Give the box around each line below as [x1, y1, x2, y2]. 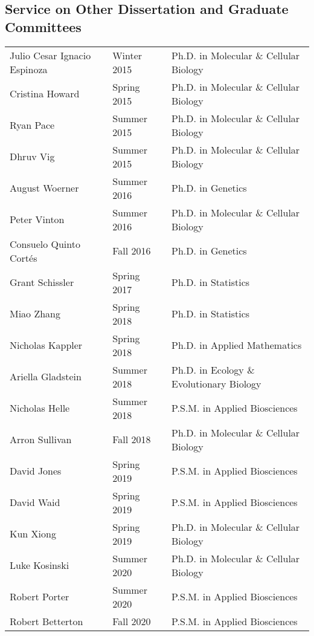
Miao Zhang [10, 307, 61, 321]
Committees [5, 17, 82, 36]
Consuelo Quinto [10, 236, 80, 251]
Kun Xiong [10, 527, 56, 541]
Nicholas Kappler [10, 338, 83, 352]
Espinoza [10, 62, 48, 76]
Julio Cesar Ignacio [10, 48, 91, 62]
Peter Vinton [10, 212, 65, 227]
